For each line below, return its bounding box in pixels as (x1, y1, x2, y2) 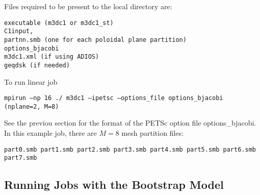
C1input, (4, 28, 34, 35)
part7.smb (4, 154, 37, 162)
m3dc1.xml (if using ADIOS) (4, 53, 99, 61)
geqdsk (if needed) (4, 61, 70, 69)
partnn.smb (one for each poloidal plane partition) (4, 36, 187, 43)
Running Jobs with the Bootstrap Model (4, 177, 224, 192)
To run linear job (4, 76, 58, 87)
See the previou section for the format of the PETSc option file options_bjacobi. (4, 117, 256, 128)
